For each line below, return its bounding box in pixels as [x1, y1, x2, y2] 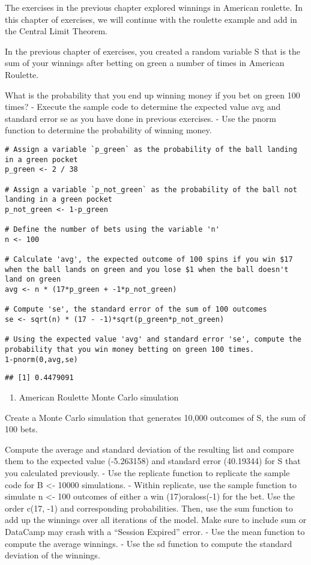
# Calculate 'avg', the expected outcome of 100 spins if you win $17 [5, 255, 293, 264]
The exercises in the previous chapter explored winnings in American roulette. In [5, 1, 303, 13]
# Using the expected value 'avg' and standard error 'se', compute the [5, 335, 301, 344]
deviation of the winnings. [5, 549, 100, 561]
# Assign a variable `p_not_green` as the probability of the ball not [5, 185, 297, 194]
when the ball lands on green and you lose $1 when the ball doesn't [5, 265, 289, 274]
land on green [5, 275, 61, 284]
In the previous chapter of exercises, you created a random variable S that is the [5, 44, 301, 57]
